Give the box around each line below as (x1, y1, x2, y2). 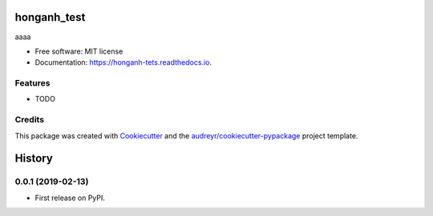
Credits (14, 114, 44, 126)
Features (14, 78, 51, 89)
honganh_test (14, 10, 86, 24)
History (14, 152, 54, 166)
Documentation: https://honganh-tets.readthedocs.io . (34, 58, 212, 67)
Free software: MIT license (34, 46, 123, 56)
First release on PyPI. (34, 193, 106, 202)
